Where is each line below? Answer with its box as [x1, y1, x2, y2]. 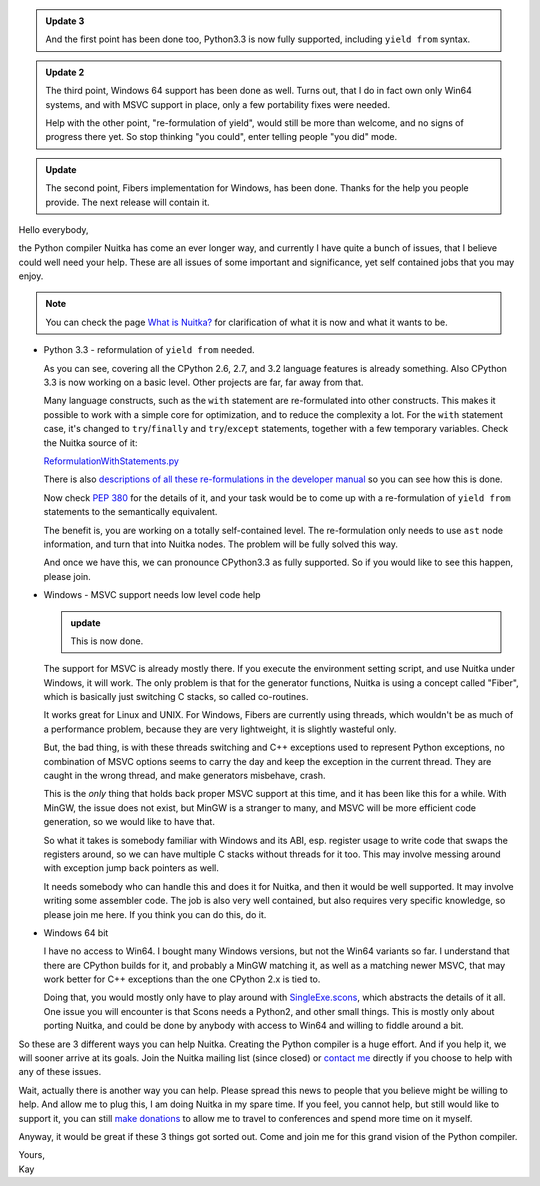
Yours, [18, 1149, 45, 1161]
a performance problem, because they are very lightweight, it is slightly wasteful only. [43, 723, 397, 735]
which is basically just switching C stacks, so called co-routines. [43, 691, 309, 703]
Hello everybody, [18, 223, 89, 235]
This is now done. [70, 635, 144, 647]
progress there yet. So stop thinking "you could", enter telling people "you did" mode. [45, 131, 398, 143]
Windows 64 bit [43, 926, 109, 939]
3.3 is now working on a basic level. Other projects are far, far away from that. [43, 376, 364, 389]
